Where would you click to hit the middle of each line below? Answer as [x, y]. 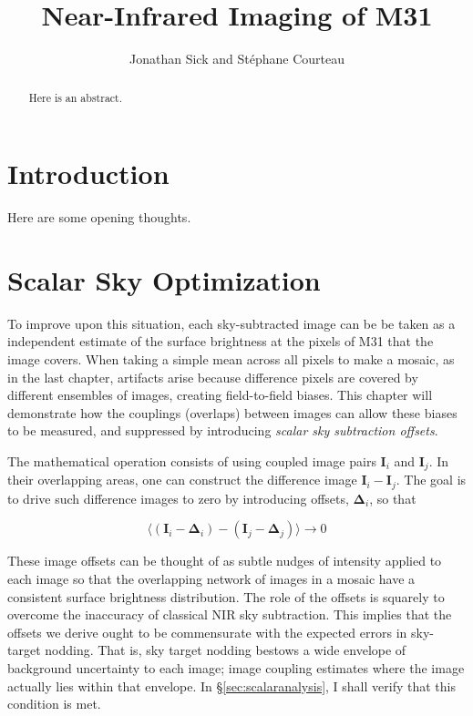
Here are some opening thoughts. [99, 217]
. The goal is [431, 480]
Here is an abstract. [76, 97]
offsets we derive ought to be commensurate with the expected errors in [207, 632]
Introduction [88, 174]
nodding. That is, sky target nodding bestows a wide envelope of [226, 650]
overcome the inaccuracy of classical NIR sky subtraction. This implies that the [230, 614]
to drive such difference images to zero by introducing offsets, [178, 498]
